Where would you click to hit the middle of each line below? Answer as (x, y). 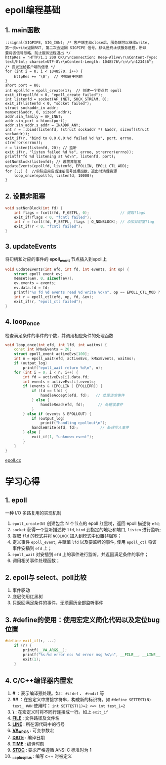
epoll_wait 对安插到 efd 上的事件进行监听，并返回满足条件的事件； (81, 554)
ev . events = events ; (35, 283)
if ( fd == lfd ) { (49, 391)
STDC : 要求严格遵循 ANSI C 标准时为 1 (52, 750)
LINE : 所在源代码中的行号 (39, 724)
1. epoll (16, 500)
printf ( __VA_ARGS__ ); (45, 650)
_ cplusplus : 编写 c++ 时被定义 (42, 757)
